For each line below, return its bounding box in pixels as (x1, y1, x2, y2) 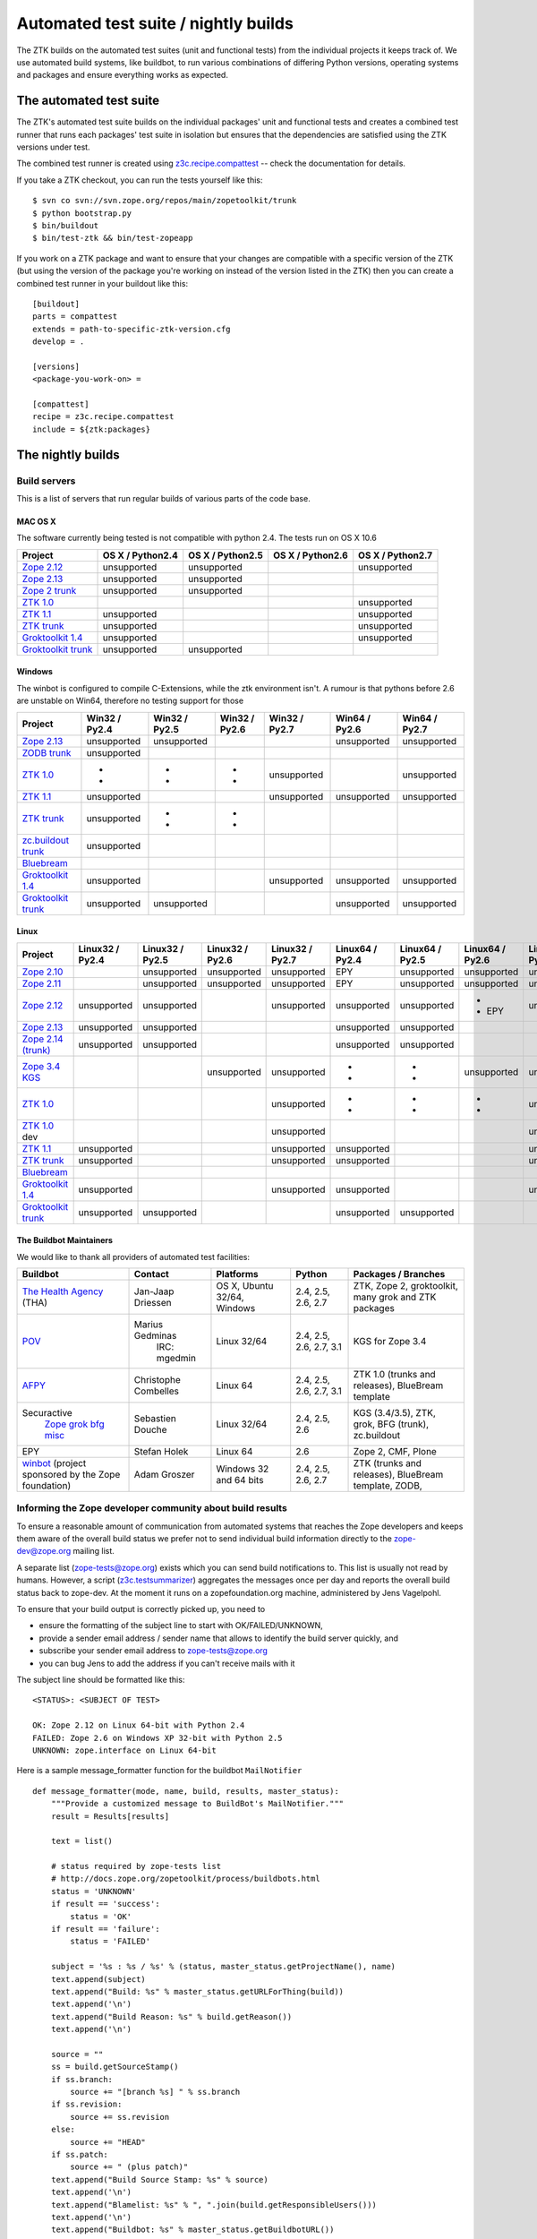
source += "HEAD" (70, 2137, 147, 2147)
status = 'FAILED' (70, 1936, 151, 1947)
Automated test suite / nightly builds (16, 13, 294, 33)
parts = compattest (32, 312, 118, 322)
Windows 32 (216, 1463, 269, 1475)
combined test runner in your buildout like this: (16, 278, 188, 288)
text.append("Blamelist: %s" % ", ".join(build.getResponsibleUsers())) (50, 2200, 378, 2209)
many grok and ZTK (353, 1291, 437, 1303)
